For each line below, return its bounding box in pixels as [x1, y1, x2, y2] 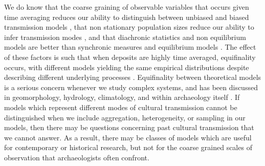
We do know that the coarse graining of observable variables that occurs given [4, 2, 249, 12]
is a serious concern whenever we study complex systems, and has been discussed [4, 81, 258, 92]
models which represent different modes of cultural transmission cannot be [4, 101, 237, 112]
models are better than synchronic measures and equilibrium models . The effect [4, 42, 256, 52]
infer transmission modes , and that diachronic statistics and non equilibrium [4, 31, 246, 42]
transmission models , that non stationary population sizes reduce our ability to [4, 22, 254, 32]
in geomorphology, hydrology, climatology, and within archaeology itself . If [4, 92, 240, 102]
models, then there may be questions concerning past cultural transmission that [4, 122, 254, 133]
